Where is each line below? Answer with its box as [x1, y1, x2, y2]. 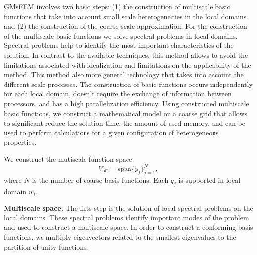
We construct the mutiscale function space [4, 153, 132, 164]
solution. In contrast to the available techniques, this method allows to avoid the [4, 49, 248, 60]
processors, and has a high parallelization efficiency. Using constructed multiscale [4, 98, 249, 108]
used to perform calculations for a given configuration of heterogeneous [4, 127, 219, 137]
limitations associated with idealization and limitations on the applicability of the [4, 59, 251, 70]
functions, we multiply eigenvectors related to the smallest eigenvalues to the [4, 231, 236, 242]
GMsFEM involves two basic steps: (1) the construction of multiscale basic [4, 1, 230, 11]
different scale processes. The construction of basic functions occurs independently [4, 79, 253, 89]
